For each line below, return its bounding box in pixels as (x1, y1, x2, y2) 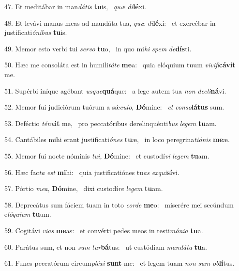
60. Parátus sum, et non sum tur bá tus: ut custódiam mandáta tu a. (4, 241, 207, 252)
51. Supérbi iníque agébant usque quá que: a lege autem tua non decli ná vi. (4, 85, 226, 96)
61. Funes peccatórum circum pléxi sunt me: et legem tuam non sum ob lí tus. (4, 258, 235, 268)
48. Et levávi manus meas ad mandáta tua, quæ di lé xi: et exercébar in (4, 17, 216, 28)
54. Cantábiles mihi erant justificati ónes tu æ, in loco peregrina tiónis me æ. (4, 134, 230, 144)
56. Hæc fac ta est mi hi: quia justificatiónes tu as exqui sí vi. (4, 167, 179, 177)
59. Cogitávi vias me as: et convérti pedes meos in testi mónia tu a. (4, 225, 203, 235)
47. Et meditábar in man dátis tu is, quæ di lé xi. (4, 1, 146, 11)
